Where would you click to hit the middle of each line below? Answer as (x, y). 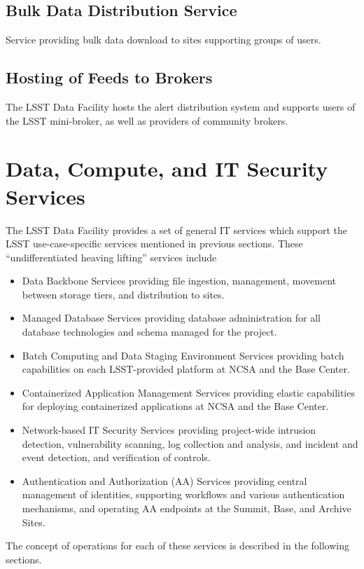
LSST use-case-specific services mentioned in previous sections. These (154, 244)
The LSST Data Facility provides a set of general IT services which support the (176, 229)
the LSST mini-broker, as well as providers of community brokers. (147, 120)
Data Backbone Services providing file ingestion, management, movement (179, 281)
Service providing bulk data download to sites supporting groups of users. (163, 40)
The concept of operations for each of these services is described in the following (177, 546)
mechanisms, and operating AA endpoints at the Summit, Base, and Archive (187, 508)
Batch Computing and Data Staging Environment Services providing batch (183, 355)
